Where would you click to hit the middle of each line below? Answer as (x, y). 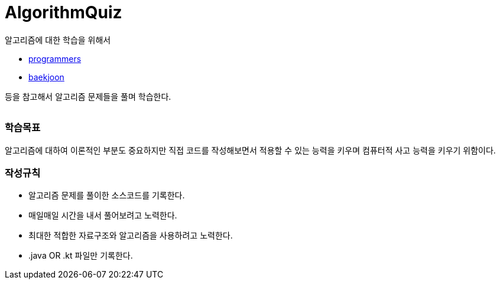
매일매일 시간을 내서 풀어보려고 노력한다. (103, 216)
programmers (55, 58)
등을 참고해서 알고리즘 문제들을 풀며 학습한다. (88, 96)
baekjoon (46, 77)
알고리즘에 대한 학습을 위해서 (58, 40)
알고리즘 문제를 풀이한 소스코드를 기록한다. (107, 195)
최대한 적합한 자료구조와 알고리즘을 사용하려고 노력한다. (131, 236)
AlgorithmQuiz (64, 12)
